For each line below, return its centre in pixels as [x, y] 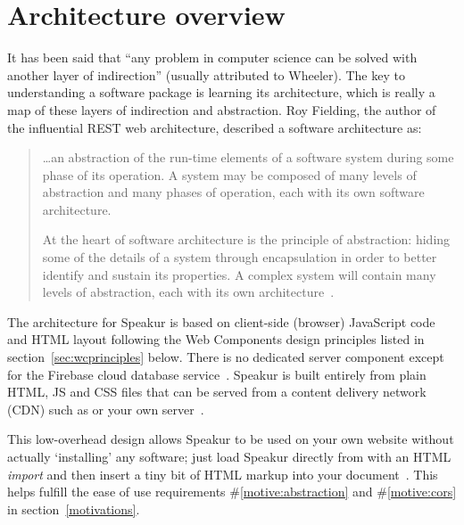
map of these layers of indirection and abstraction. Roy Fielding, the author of [222, 109]
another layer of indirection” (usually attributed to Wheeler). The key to [206, 74]
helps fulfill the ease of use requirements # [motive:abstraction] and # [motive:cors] [232, 492]
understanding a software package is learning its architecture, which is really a [221, 92]
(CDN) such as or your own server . [106, 409]
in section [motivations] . [74, 509]
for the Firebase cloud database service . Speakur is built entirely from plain [217, 374]
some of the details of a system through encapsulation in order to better [240, 257]
